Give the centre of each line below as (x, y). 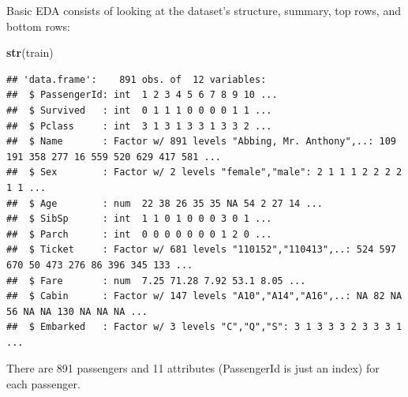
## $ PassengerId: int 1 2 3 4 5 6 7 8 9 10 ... (142, 95)
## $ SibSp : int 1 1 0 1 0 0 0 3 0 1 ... (139, 219)
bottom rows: (39, 26)
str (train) (30, 52)
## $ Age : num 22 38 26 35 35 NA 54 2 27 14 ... (165, 203)
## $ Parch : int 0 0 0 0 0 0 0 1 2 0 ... (139, 234)
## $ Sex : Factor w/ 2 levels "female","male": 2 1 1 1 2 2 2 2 (204, 172)
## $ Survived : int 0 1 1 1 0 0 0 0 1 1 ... (139, 110)
